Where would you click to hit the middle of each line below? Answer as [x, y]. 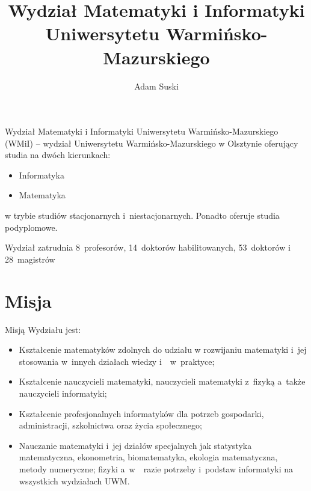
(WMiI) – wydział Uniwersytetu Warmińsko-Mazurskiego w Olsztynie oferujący [152, 143]
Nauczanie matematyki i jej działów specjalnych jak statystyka [135, 445]
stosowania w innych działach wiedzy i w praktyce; [117, 361]
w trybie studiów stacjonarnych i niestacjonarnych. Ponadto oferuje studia [142, 215]
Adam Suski [156, 86]
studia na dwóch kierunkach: [58, 155]
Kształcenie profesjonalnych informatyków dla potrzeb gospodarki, [141, 413]
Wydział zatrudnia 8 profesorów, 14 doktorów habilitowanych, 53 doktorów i [148, 247]
